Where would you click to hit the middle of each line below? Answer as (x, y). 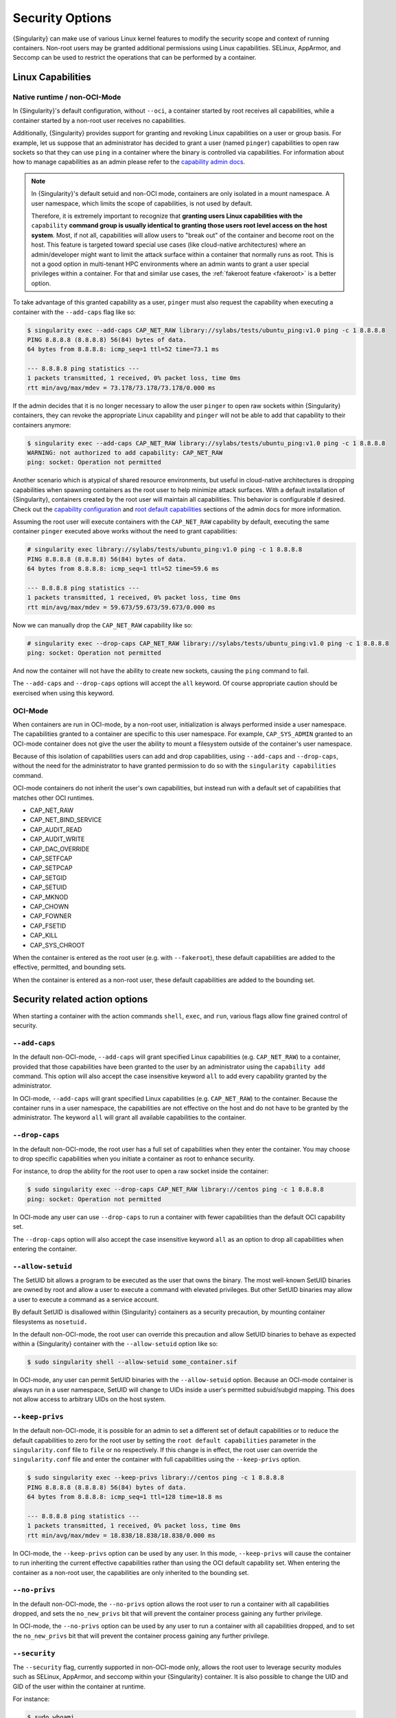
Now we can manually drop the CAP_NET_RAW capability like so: (103, 625)
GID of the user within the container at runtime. (79, 1686)
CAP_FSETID (48, 926)
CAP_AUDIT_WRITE (57, 839)
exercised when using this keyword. (63, 693)
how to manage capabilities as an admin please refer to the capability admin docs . (129, 162)
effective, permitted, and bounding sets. (69, 967)
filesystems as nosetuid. (50, 1321)
